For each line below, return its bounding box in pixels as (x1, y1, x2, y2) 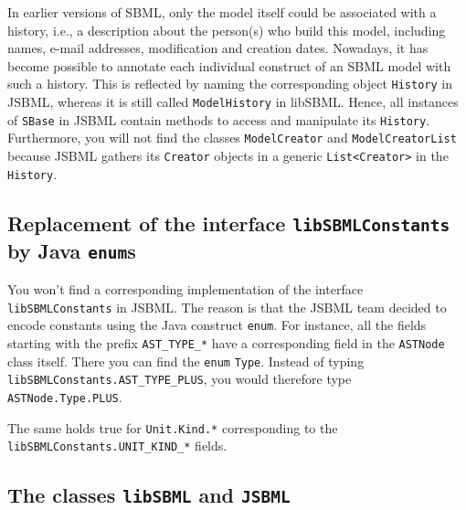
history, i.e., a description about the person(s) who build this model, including (7, 20, 446, 39)
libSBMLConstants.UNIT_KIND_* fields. (7, 436, 228, 455)
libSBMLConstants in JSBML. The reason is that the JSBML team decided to (7, 297, 447, 316)
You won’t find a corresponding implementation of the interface (7, 280, 364, 299)
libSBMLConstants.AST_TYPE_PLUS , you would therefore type (7, 369, 352, 388)
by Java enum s (7, 236, 136, 264)
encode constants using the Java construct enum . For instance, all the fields (7, 315, 427, 335)
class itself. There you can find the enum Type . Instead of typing (7, 351, 365, 370)
